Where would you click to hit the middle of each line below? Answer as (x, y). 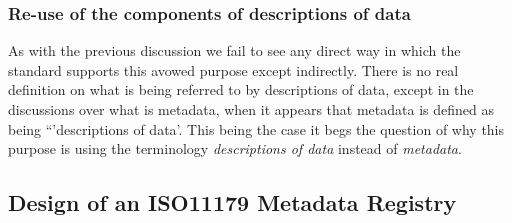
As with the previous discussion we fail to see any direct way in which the (234, 50)
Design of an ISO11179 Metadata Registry (232, 202)
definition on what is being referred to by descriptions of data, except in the (241, 89)
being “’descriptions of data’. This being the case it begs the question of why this (256, 128)
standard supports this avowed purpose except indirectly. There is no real (233, 69)
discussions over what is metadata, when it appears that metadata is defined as (251, 109)
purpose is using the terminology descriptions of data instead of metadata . (235, 148)
